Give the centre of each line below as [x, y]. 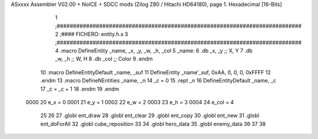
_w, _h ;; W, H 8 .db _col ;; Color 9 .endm [104, 59]
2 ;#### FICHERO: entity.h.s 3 [92, 34]
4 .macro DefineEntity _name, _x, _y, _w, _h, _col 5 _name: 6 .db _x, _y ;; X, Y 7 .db [154, 51]
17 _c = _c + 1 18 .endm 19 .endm [80, 89]
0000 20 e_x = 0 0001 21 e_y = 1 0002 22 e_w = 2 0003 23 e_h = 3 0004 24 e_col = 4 [130, 102]
